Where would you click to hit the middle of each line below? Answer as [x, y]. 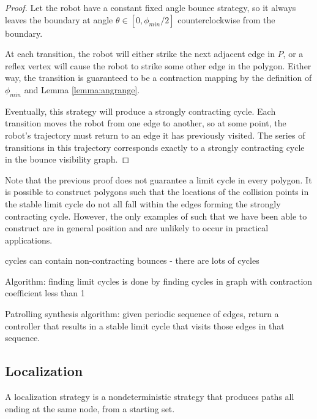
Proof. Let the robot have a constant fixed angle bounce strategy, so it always [151, 7]
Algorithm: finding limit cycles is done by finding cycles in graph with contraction [159, 281]
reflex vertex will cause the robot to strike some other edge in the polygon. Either [158, 65]
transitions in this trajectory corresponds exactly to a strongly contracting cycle [155, 147]
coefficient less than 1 [45, 293]
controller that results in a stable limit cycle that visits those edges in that [145, 325]
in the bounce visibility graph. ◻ [67, 159]
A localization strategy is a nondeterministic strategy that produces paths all [150, 397]
